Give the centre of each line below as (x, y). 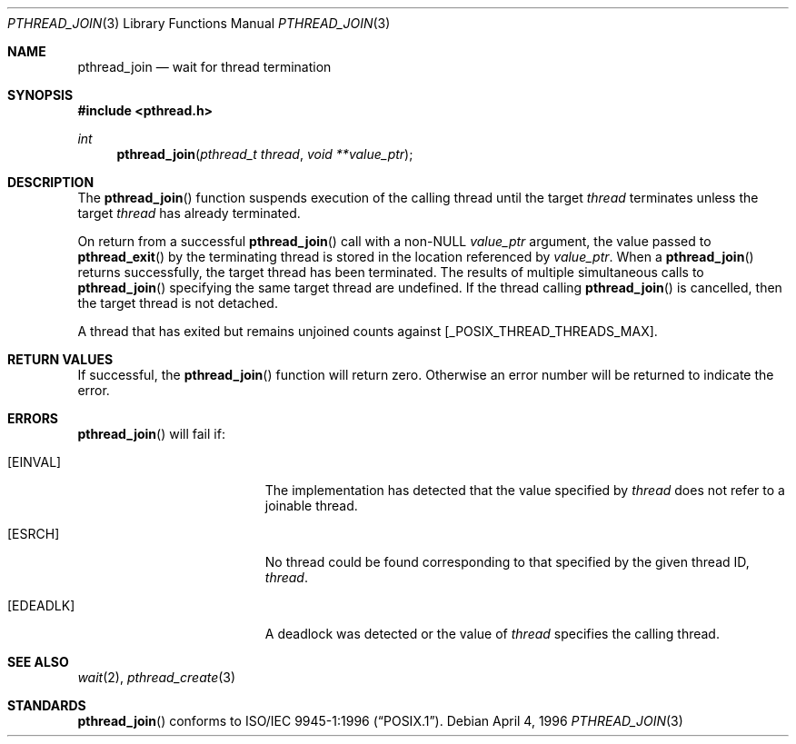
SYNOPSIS (40, 95)
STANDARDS (47, 705)
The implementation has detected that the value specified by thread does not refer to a (525, 490)
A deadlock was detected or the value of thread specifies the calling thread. (492, 634)
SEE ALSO (38, 662)
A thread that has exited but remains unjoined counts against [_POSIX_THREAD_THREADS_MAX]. (368, 331)
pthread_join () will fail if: (151, 434)
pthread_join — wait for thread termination (204, 67)
